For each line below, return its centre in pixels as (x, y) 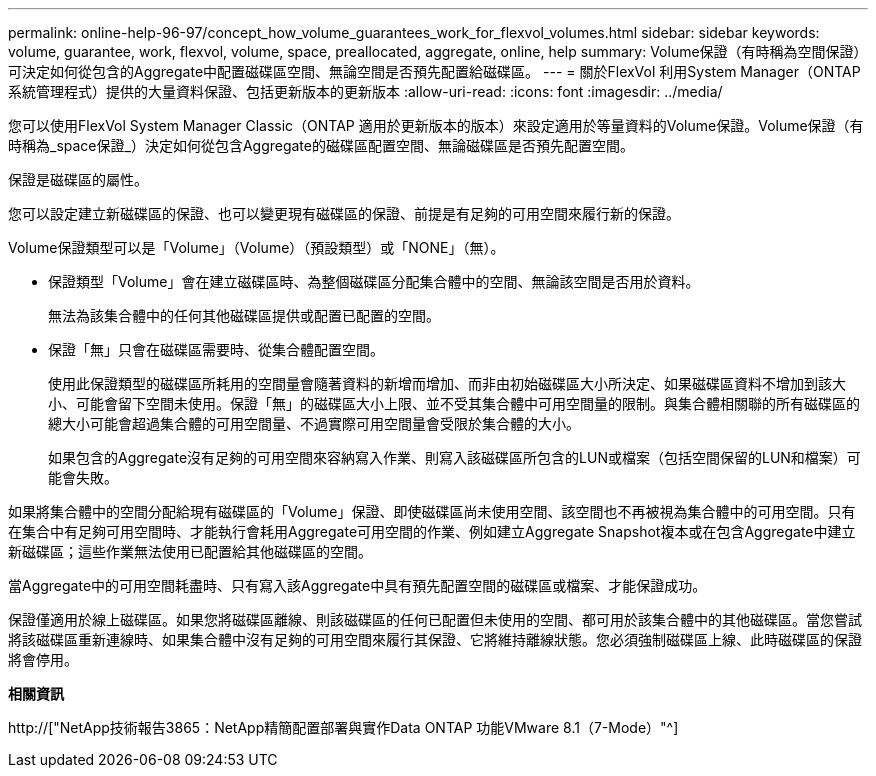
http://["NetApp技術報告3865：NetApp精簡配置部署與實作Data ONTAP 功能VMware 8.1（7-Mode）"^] (343, 727)
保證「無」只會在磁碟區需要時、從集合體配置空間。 (216, 349)
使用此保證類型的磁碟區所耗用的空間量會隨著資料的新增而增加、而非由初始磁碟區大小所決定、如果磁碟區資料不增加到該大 (447, 383)
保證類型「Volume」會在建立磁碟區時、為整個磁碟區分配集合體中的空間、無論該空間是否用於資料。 (374, 281)
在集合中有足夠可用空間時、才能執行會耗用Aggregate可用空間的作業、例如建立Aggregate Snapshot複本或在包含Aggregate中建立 (432, 531)
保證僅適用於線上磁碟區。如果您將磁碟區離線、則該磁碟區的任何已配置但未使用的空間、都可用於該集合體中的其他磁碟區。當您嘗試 (435, 619)
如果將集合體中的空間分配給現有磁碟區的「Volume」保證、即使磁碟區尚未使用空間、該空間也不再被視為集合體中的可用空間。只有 (432, 511)
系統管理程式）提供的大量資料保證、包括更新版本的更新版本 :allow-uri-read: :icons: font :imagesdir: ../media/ (365, 91)
